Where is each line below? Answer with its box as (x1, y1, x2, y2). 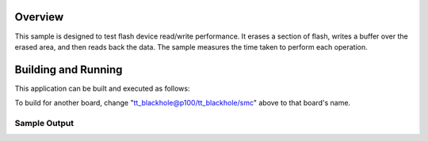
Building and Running (14, 63, 123, 76)
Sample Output (14, 117, 75, 128)
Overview (14, 10, 64, 24)
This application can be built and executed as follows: (14, 83, 190, 93)
